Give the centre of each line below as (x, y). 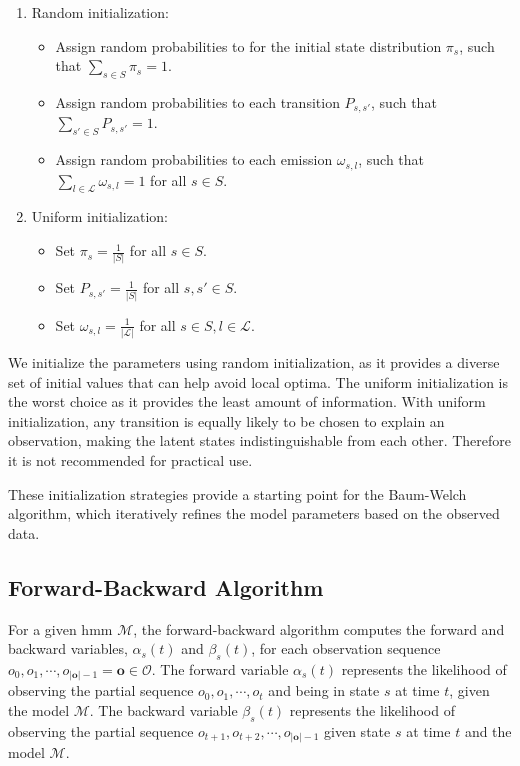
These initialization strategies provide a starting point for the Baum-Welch (237, 493)
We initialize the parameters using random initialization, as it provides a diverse (254, 362)
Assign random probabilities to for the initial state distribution (248, 45)
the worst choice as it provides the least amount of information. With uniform (247, 401)
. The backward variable (163, 710)
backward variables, (68, 648)
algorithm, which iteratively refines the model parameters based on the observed (254, 513)
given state (357, 730)
